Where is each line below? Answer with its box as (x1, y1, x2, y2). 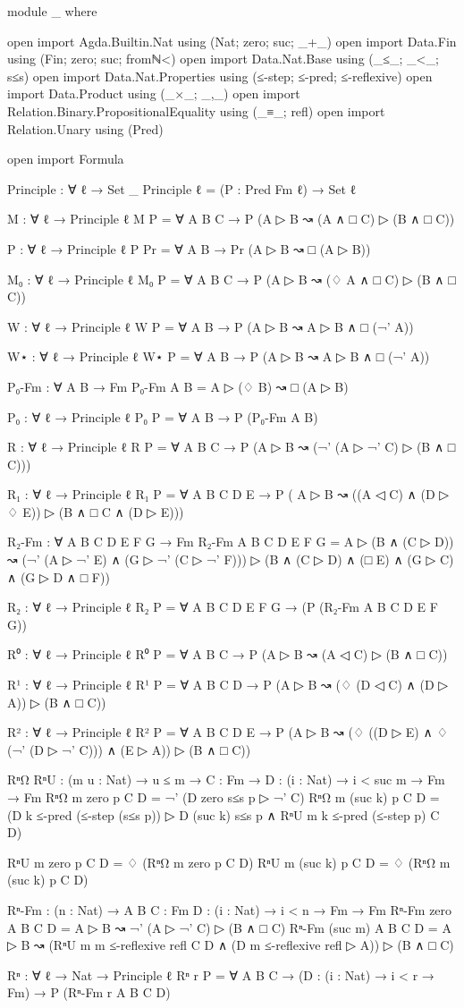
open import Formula (7, 149, 124, 168)
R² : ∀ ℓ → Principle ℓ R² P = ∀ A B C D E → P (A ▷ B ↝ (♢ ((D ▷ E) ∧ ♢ (7, 723, 448, 741)
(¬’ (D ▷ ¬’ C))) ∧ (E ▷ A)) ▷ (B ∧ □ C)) (7, 740, 251, 758)
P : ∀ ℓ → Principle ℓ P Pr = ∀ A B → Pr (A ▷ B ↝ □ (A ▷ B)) (7, 239, 371, 258)
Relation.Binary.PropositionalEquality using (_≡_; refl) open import (7, 101, 385, 120)
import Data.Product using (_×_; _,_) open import (7, 84, 300, 103)
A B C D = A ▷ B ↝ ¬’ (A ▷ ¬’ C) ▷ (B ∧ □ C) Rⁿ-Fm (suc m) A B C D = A (7, 918, 451, 936)
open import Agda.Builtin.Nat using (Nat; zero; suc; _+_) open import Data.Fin (7, 31, 457, 50)
